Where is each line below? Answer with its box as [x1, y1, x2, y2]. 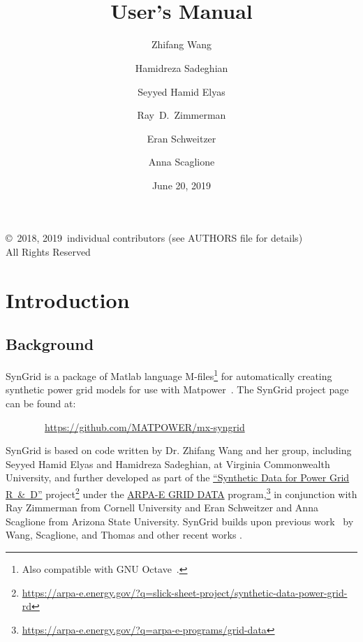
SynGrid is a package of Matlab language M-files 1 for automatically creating [6, 367, 332, 383]
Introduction [6, 285, 130, 314]
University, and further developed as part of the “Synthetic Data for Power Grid [6, 470, 350, 485]
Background [6, 333, 94, 355]
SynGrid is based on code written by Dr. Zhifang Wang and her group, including [6, 443, 352, 458]
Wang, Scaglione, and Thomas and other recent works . [6, 527, 243, 542]
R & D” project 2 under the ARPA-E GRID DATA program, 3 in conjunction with [6, 485, 357, 501]
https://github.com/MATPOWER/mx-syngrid [45, 419, 245, 434]
